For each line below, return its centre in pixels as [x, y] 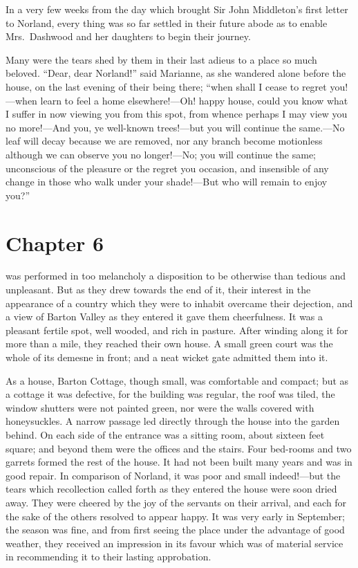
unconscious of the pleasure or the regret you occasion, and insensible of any [167, 168]
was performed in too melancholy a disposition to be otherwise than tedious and [176, 276]
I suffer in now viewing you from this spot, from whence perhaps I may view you [177, 114]
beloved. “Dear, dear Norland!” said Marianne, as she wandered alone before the [176, 73]
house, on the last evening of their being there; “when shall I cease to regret [166, 86]
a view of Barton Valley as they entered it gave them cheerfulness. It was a [164, 317]
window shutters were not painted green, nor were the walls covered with [160, 407]
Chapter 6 [55, 242]
